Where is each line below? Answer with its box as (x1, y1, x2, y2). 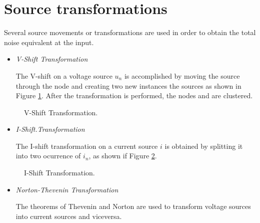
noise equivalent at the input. (4, 37, 94, 47)
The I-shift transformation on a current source (15, 140, 158, 151)
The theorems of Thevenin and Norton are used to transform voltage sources (15, 201, 251, 211)
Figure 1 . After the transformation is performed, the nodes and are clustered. (15, 90, 253, 101)
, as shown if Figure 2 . (88, 150, 157, 161)
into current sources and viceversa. (15, 210, 122, 221)
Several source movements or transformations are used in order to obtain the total (4, 27, 256, 38)
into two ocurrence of (15, 150, 81, 161)
